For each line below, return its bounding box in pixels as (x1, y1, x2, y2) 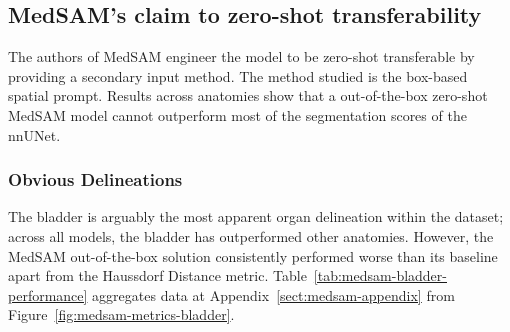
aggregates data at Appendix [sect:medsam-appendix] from (92, 284, 455, 305)
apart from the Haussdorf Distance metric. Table (8, 265, 307, 286)
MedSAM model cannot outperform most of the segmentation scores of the (8, 104, 467, 125)
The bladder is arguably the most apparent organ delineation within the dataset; (8, 206, 504, 227)
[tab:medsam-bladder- (313, 265, 447, 286)
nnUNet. (8, 124, 61, 145)
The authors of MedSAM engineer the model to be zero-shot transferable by (8, 46, 475, 67)
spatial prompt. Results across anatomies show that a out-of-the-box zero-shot (8, 85, 488, 106)
